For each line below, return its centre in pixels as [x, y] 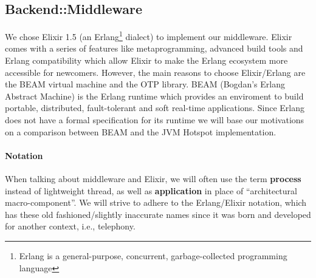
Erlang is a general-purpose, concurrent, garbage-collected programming [153, 255]
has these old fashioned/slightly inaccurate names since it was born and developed [158, 214]
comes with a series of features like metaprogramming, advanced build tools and [154, 48]
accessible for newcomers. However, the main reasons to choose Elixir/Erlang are [155, 72]
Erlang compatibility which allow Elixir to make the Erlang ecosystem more [146, 60]
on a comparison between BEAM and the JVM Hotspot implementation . [141, 131]
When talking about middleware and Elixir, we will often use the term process [153, 178]
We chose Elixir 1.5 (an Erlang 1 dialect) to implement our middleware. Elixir [149, 36]
